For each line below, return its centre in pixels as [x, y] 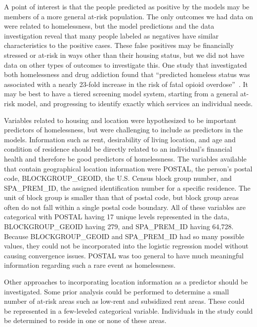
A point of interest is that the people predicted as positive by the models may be [127, 6]
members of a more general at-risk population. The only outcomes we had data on [128, 16]
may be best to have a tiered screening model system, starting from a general [121, 94]
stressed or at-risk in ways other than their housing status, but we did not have [124, 55]
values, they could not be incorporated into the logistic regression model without [126, 246]
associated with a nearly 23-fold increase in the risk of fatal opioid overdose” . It [126, 84]
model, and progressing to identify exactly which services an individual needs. [135, 103]
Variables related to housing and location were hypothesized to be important [120, 120]
